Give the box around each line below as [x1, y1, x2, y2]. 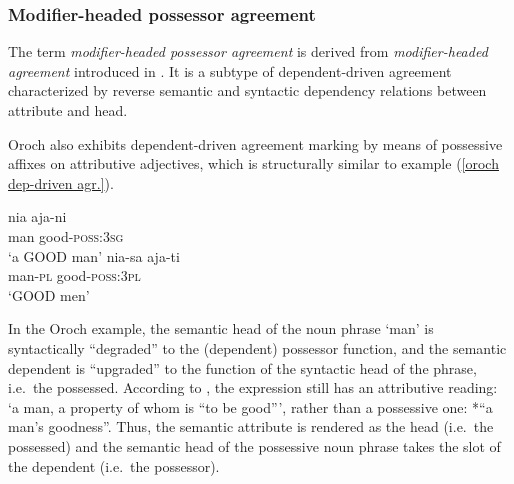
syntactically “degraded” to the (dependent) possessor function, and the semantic [8, 337, 507, 358]
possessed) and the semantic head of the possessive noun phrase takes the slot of [8, 435, 501, 456]
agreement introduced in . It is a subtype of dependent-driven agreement [8, 60, 452, 81]
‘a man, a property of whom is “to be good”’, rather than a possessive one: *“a [8, 396, 493, 417]
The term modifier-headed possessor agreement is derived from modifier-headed [8, 41, 488, 62]
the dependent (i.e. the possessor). [8, 455, 220, 476]
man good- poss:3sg [8, 225, 124, 246]
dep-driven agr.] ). [8, 172, 114, 193]
